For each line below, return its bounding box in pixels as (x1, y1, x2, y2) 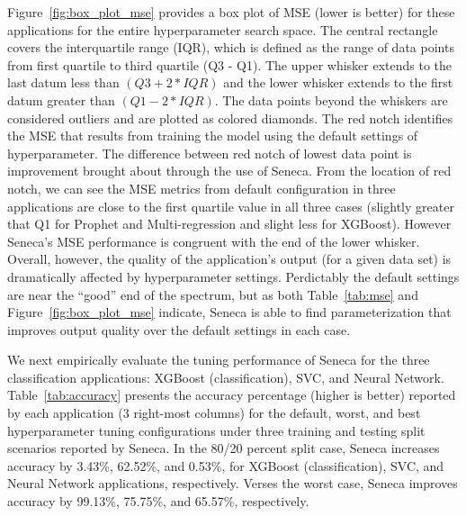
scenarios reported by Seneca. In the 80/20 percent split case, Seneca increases (7, 439, 440, 457)
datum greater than (7, 90, 115, 109)
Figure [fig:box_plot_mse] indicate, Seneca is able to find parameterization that (7, 303, 452, 321)
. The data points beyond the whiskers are (214, 90, 448, 109)
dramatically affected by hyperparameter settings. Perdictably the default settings (7, 267, 460, 285)
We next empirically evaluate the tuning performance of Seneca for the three (7, 350, 430, 369)
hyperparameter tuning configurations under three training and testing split (7, 421, 426, 439)
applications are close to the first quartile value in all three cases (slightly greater (7, 196, 454, 215)
